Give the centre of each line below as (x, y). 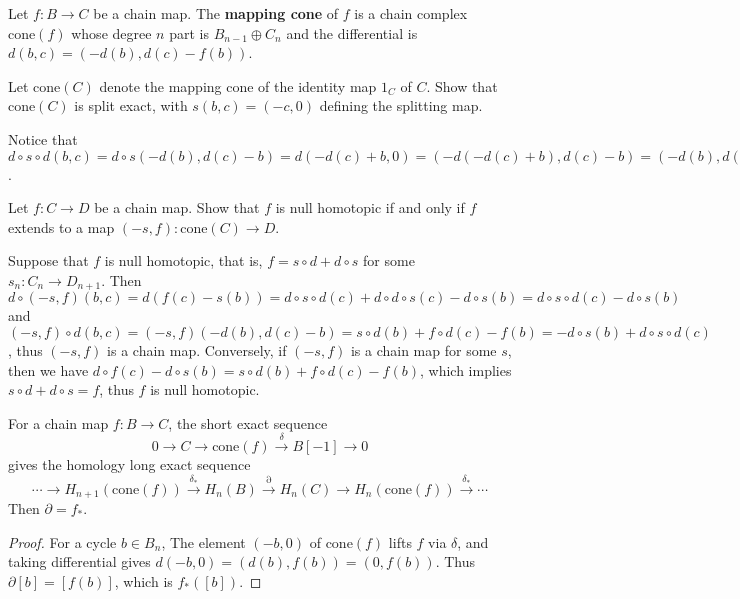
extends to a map (61, 226)
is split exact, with (131, 105)
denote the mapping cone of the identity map (238, 85)
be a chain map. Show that (177, 207)
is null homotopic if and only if (370, 207)
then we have (48, 369)
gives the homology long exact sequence (129, 464)
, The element (203, 541)
